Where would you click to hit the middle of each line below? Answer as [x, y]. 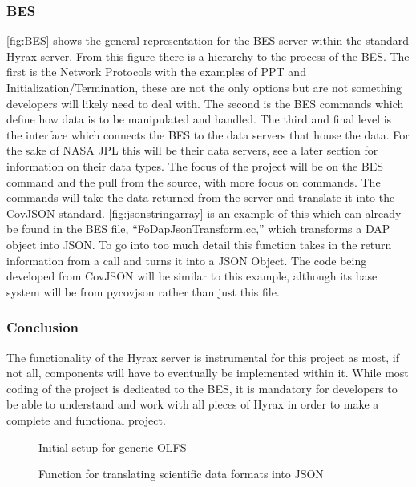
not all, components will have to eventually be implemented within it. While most [208, 373]
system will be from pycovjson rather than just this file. [143, 291]
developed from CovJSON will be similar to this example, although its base [192, 276]
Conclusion [42, 327]
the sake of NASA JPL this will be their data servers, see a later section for [192, 150]
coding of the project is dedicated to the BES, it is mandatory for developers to [202, 388]
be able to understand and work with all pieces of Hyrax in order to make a [193, 404]
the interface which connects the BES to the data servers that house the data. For [208, 134]
